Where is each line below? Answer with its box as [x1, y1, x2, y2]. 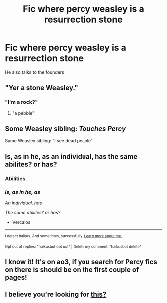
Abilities [5, 175, 26, 182]
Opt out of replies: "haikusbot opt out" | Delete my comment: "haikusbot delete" [5, 244, 142, 249]
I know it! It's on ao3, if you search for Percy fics [5, 258, 158, 266]
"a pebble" [12, 110, 35, 116]
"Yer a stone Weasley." [5, 84, 79, 92]
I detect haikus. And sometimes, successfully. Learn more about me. [5, 234, 122, 239]
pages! [5, 273, 27, 282]
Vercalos [12, 219, 31, 225]
